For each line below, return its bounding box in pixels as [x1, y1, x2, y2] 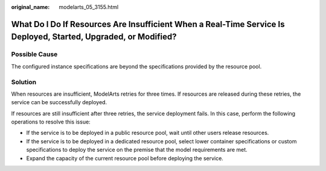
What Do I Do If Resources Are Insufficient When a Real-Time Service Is [11, 19, 285, 30]
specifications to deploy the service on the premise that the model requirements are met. [26, 146, 248, 154]
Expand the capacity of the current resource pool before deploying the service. [26, 154, 223, 162]
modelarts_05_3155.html [59, 4, 119, 10]
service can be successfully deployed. [11, 99, 107, 106]
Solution [11, 78, 37, 86]
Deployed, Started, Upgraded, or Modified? [11, 32, 177, 42]
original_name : [11, 4, 50, 10]
